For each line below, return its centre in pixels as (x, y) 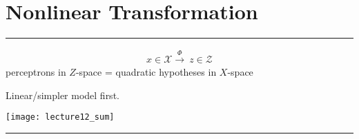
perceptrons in (36, 71)
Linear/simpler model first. (62, 95)
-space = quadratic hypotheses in (146, 71)
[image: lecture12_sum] (60, 117)
